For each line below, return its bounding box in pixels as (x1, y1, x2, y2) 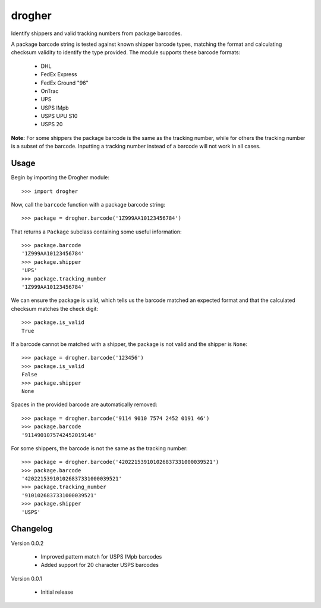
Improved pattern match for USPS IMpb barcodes (40, 553, 162, 560)
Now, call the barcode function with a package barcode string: (11, 201, 166, 208)
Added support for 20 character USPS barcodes (40, 562, 159, 569)
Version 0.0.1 (11, 575, 42, 582)
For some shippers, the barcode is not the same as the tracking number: (11, 444, 188, 452)
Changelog (11, 524, 53, 534)
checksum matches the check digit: (11, 305, 98, 312)
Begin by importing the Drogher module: (11, 174, 110, 181)
